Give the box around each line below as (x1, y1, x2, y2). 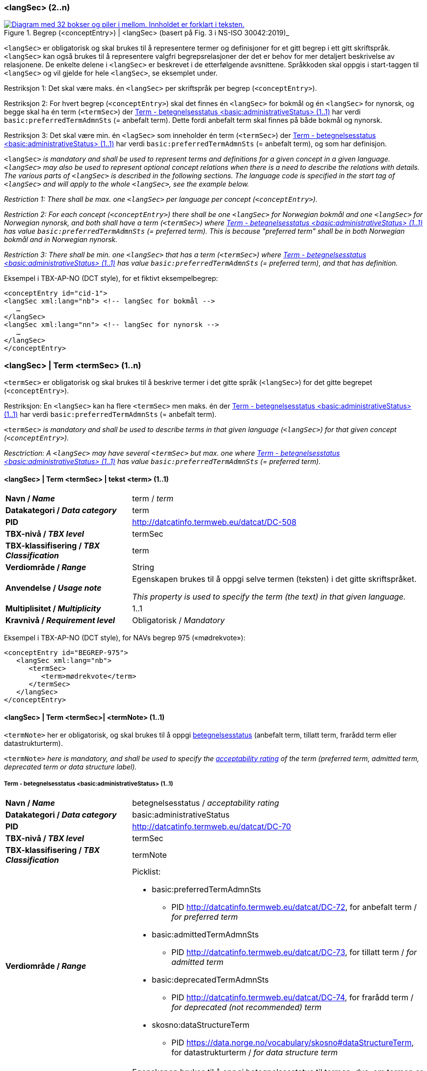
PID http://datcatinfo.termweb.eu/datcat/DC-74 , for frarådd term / (171, 992, 414, 1003)
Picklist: (132, 867, 161, 877)
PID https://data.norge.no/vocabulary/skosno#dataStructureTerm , (171, 1038, 414, 1048)
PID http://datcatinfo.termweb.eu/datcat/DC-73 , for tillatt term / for (171, 947, 417, 958)
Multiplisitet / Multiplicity (5, 604, 101, 614)
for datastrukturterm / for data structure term (171, 1047, 338, 1058)
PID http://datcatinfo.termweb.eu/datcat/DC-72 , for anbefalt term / (171, 902, 417, 912)
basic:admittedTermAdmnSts (152, 930, 259, 940)
